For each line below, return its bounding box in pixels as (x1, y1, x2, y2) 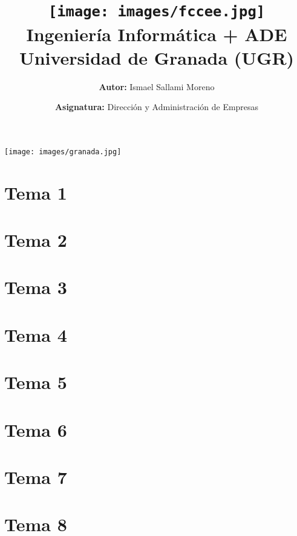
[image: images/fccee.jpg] (48, 3, 266, 21)
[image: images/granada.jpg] (4, 147, 122, 156)
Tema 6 (4, 417, 67, 442)
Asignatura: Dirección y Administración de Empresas (54, 100, 259, 113)
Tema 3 (4, 275, 67, 299)
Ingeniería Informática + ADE (26, 21, 287, 46)
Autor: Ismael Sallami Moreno (99, 80, 215, 93)
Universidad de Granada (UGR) (19, 45, 295, 70)
